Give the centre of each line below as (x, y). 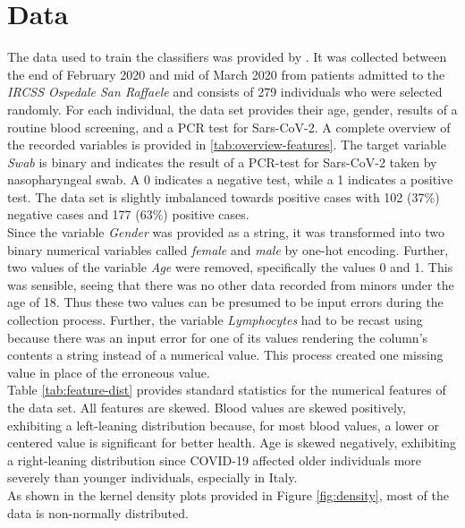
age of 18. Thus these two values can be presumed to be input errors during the (225, 302)
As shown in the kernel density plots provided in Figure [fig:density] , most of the (228, 494)
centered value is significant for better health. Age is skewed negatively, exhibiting (232, 443)
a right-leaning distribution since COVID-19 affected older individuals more (214, 460)
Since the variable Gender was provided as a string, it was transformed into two (226, 232)
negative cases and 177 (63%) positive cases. (128, 214)
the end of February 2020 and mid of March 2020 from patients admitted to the (226, 74)
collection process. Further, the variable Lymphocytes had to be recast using (215, 320)
